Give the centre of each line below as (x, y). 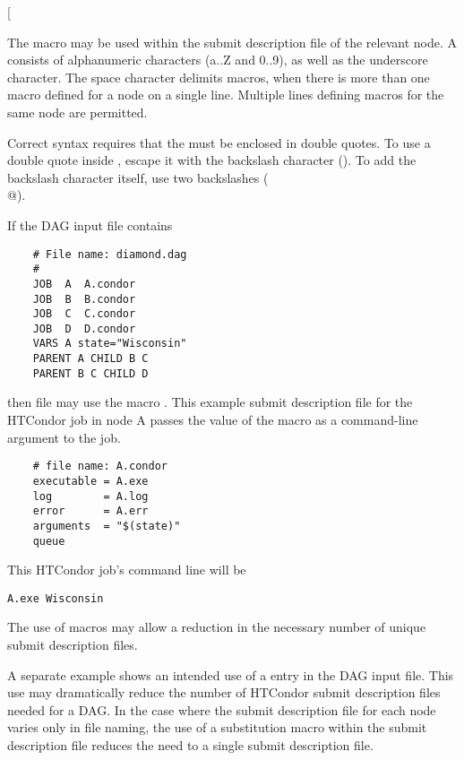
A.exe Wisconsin (56, 598)
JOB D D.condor (84, 328)
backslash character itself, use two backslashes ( (138, 177)
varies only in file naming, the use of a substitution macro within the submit (217, 727)
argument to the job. (64, 437)
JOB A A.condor (84, 284)
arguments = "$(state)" (107, 526)
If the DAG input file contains (90, 225)
